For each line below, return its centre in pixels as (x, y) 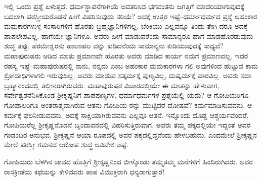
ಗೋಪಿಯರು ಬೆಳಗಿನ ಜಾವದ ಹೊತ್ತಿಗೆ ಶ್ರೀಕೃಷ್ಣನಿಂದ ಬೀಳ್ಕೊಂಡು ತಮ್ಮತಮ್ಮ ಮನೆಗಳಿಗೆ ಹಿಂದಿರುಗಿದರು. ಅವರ (128, 161)
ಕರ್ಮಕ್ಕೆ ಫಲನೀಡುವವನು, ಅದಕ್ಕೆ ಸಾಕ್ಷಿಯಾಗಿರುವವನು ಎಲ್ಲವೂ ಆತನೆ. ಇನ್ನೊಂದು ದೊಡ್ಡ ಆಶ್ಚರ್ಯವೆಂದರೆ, (126, 115)
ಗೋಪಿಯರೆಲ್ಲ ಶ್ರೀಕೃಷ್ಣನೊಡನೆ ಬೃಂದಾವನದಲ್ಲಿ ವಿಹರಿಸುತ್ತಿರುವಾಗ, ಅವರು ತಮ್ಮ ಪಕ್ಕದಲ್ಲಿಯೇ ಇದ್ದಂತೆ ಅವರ (127, 125)
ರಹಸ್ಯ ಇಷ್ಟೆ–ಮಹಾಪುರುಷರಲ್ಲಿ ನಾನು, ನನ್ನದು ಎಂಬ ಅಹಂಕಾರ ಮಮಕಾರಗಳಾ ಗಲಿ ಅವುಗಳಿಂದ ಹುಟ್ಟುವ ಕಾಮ (131, 65)
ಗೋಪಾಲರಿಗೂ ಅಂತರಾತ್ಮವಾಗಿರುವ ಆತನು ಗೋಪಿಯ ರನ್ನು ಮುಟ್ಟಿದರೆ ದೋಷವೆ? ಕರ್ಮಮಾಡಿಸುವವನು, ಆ (128, 105)
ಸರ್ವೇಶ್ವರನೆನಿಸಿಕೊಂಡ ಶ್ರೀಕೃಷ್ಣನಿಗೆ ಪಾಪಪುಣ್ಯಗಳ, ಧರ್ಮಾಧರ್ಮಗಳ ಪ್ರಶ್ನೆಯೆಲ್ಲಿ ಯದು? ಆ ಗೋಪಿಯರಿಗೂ (126, 95)
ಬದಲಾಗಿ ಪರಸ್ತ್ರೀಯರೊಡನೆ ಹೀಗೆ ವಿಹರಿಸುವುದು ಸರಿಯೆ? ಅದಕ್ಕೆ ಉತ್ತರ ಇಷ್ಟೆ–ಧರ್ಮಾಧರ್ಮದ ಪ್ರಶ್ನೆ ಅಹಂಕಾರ (131, 16)
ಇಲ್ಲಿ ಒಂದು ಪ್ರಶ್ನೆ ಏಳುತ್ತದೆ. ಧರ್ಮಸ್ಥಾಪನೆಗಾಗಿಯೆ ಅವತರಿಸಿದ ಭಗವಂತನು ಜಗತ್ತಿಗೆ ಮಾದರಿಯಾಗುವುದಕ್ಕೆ (124, 6)
